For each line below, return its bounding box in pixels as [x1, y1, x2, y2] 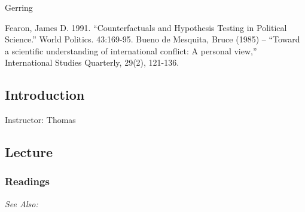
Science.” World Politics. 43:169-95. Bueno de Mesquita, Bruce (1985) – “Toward [5, 33, 300, 45]
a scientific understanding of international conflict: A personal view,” [5, 44, 257, 57]
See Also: [5, 197, 38, 210]
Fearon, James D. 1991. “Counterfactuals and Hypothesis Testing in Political [5, 21, 287, 33]
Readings [5, 174, 50, 189]
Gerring [5, 1, 33, 13]
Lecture [5, 143, 53, 161]
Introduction [5, 85, 85, 104]
